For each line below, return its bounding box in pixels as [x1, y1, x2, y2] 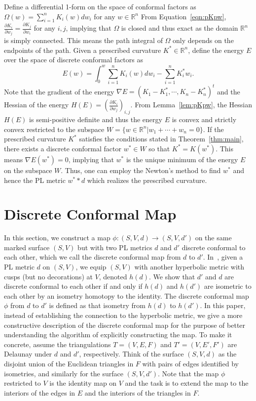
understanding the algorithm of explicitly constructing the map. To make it [4, 329, 232, 340]
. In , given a [203, 252, 243, 262]
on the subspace [4, 165, 52, 175]
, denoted [99, 271, 127, 281]
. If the [203, 124, 224, 134]
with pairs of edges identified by [142, 358, 239, 369]
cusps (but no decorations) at [4, 271, 93, 281]
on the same [195, 232, 232, 243]
